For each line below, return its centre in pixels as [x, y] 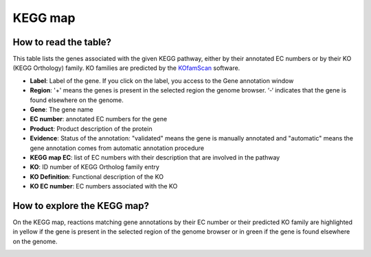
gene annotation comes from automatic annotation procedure [117, 148]
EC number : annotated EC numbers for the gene [99, 119]
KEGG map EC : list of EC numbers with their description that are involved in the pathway [155, 157]
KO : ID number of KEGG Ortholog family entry [94, 167]
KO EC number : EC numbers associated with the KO [104, 186]
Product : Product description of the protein [91, 128]
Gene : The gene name [61, 110]
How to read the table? [62, 42]
